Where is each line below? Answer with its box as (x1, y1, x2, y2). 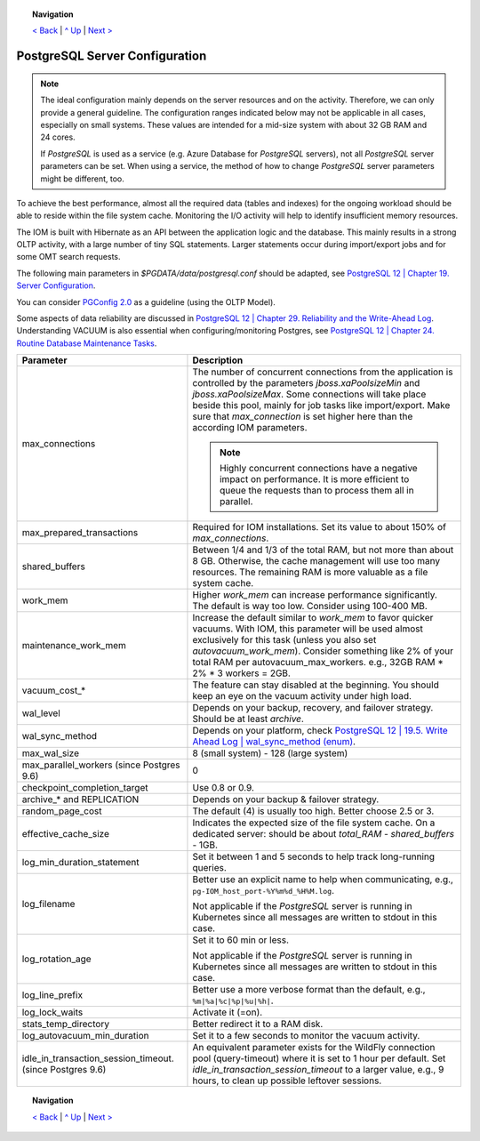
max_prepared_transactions (21, 526, 139, 539)
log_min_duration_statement (21, 856, 140, 869)
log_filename (21, 898, 76, 911)
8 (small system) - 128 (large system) (192, 747, 348, 759)
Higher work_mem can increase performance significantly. (192, 589, 437, 601)
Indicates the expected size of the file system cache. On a (192, 816, 436, 829)
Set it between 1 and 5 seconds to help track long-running (192, 850, 436, 863)
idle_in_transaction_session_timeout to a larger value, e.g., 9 (192, 1064, 444, 1076)
